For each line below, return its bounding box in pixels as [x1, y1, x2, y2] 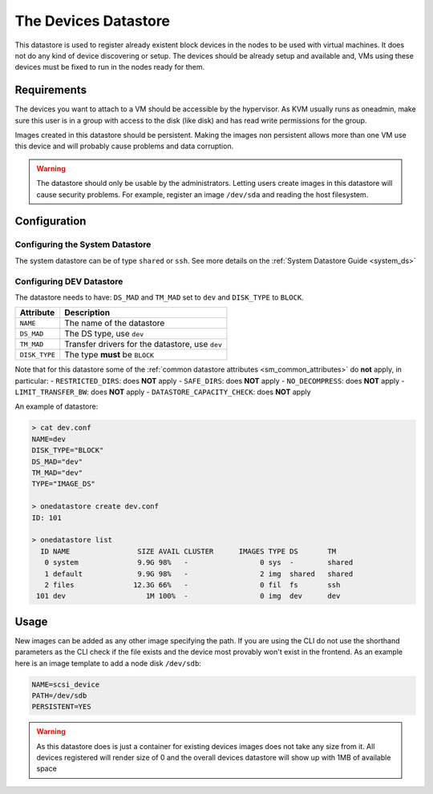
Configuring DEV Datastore [14, 276, 123, 287]
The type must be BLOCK [64, 349, 155, 361]
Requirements [14, 83, 87, 97]
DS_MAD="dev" [31, 457, 83, 466]
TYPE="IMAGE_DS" [31, 479, 96, 489]
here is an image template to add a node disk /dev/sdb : [14, 658, 202, 668]
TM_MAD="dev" [31, 468, 83, 477]
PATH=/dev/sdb [31, 691, 87, 700]
